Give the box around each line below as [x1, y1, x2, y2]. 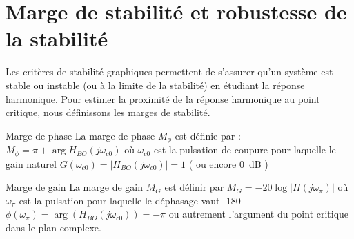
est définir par [164, 180, 224, 194]
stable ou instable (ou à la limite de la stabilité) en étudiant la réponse [6, 77, 305, 92]
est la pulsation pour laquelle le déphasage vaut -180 [19, 193, 241, 207]
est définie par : [175, 128, 241, 142]
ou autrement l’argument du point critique [168, 207, 349, 221]
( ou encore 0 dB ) [188, 156, 268, 171]
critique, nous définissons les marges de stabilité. [6, 105, 210, 119]
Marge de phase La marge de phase [6, 128, 155, 142]
